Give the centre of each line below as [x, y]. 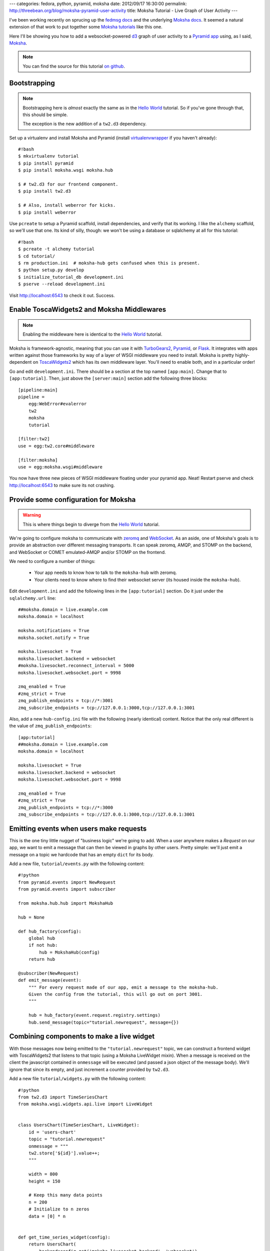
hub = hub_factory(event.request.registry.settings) [94, 1015]
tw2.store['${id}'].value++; [64, 1153]
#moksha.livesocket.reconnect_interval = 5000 [76, 666]
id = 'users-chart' [52, 1132]
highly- [242, 355]
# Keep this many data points [65, 1195]
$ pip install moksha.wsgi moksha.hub [66, 170]
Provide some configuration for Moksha [72, 500]
